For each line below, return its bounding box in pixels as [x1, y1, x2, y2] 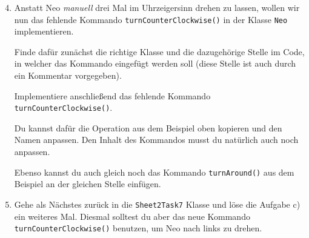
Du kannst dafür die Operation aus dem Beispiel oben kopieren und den [14, 121, 282, 134]
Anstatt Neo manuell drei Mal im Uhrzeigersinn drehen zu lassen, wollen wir [14, 1, 300, 13]
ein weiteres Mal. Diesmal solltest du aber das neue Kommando [14, 210, 250, 222]
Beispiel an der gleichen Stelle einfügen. [14, 177, 161, 190]
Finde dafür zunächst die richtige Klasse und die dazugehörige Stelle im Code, [14, 45, 305, 58]
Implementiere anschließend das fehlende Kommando [14, 89, 211, 102]
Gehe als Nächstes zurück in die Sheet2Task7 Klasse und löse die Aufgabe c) [14, 197, 301, 210]
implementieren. [14, 25, 74, 38]
